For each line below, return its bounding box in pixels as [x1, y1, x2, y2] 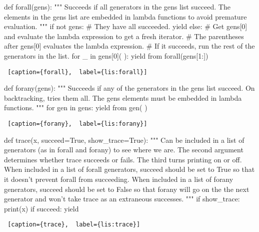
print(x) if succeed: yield [4, 203, 79, 213]
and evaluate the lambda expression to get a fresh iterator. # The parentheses [4, 31, 244, 41]
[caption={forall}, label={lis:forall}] [7, 68, 147, 76]
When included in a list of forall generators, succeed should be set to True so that [4, 164, 255, 174]
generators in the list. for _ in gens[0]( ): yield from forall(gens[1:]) [4, 50, 208, 61]
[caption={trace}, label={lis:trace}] [7, 221, 140, 228]
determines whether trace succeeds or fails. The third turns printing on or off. [4, 154, 242, 164]
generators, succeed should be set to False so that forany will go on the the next [4, 183, 249, 194]
